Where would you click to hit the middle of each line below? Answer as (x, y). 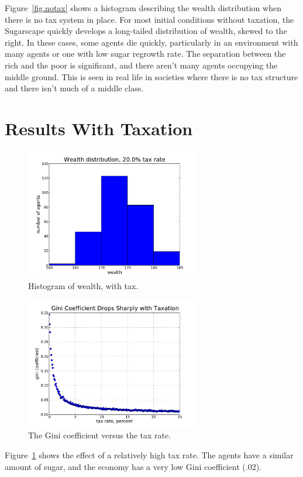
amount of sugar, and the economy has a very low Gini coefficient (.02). (133, 466)
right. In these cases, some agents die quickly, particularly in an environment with (151, 42)
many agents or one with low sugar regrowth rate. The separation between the (145, 54)
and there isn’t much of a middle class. (74, 88)
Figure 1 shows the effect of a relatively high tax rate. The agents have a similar (149, 454)
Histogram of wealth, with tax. (83, 286)
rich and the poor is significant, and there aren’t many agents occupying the (141, 65)
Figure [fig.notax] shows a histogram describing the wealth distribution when (143, 8)
